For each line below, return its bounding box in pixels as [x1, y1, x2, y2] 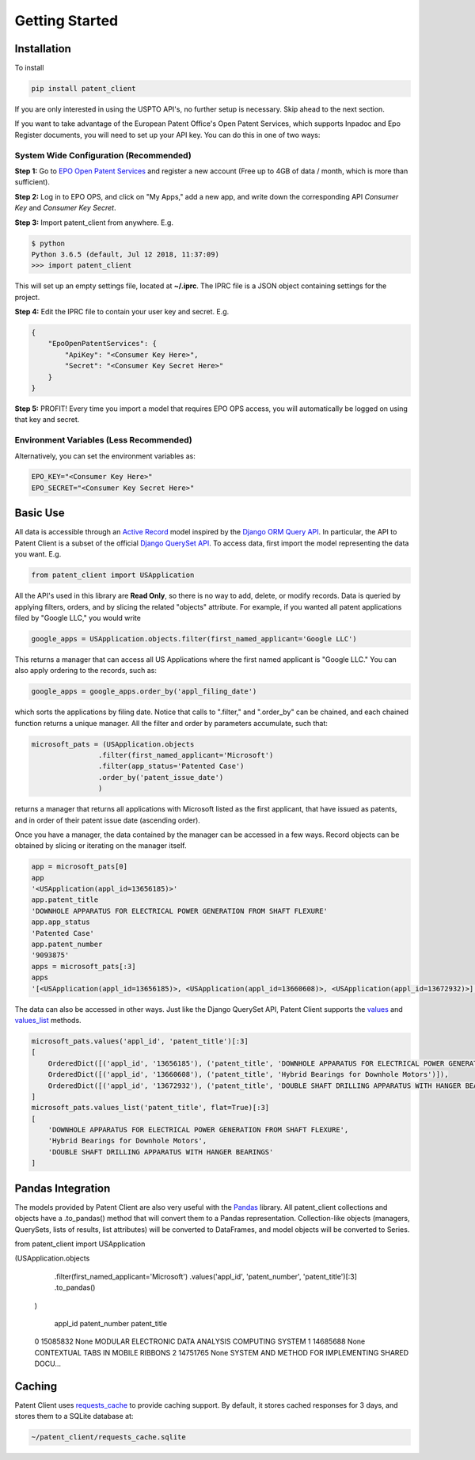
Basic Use [14, 507, 65, 520]
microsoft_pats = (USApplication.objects [31, 740, 195, 748]
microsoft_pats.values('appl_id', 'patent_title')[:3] [31, 1036, 249, 1045]
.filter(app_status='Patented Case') [97, 762, 245, 771]
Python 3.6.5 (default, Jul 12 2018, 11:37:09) [31, 249, 219, 259]
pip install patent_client [31, 84, 136, 93]
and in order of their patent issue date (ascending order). [14, 816, 201, 825]
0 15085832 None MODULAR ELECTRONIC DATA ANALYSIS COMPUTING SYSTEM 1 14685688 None [34, 1336, 366, 1346]
